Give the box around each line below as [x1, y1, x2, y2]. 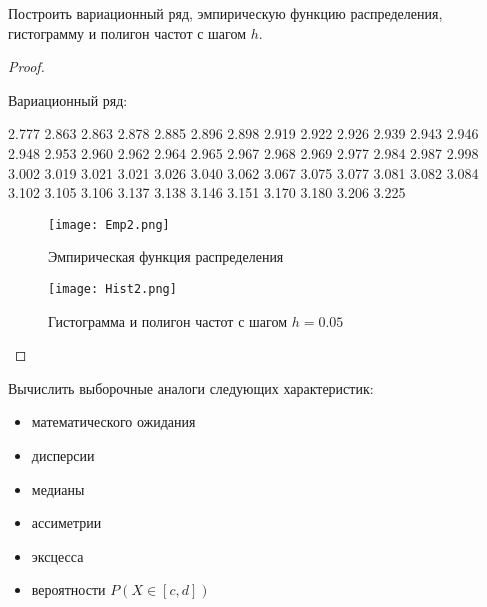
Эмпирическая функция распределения [48, 246, 284, 267]
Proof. [8, 56, 45, 77]
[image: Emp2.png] [48, 217, 170, 232]
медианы [31, 478, 85, 499]
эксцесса [31, 545, 84, 566]
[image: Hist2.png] [48, 282, 177, 296]
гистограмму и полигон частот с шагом [8, 22, 247, 43]
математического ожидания [31, 411, 196, 432]
